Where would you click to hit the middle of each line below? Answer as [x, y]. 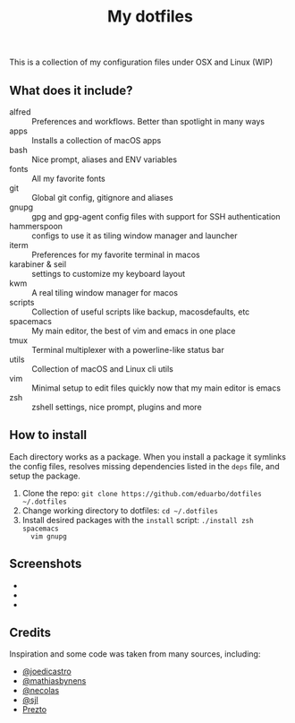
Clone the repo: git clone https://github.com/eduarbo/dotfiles [142, 493]
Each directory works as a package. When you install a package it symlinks [147, 456]
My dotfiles [150, 17]
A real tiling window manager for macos [105, 293]
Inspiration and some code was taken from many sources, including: [135, 654]
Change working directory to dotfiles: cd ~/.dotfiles [120, 510]
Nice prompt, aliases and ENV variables [104, 159]
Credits [30, 633]
